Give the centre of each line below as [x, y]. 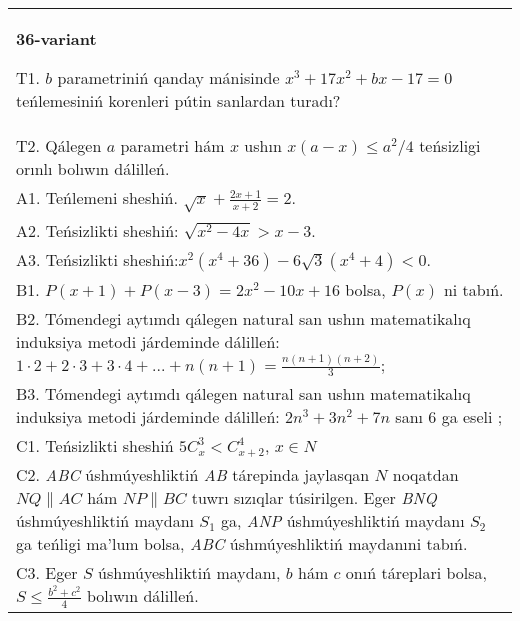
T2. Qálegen [59, 145]
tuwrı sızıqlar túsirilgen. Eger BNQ [314, 498]
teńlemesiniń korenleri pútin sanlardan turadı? [178, 100]
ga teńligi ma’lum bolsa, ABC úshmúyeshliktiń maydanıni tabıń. [242, 544]
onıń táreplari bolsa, [416, 573]
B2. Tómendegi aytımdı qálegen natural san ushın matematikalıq [243, 318]
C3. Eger [47, 573]
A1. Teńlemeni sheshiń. [97, 197]
